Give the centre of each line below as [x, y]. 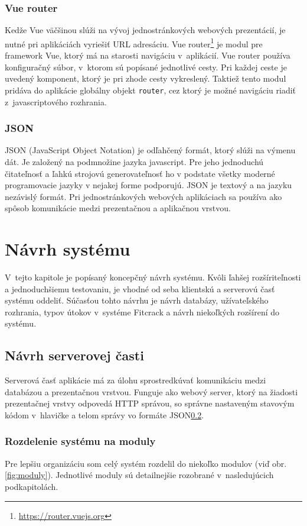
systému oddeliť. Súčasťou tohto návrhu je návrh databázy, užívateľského [137, 300]
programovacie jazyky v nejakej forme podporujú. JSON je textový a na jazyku [148, 185]
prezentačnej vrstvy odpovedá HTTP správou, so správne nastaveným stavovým [150, 403]
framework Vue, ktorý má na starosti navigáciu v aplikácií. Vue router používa [148, 55]
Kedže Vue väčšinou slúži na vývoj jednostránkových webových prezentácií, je [145, 30]
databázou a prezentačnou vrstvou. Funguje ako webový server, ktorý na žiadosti [151, 391]
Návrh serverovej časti [74, 355]
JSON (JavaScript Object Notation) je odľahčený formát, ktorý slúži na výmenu [150, 150]
